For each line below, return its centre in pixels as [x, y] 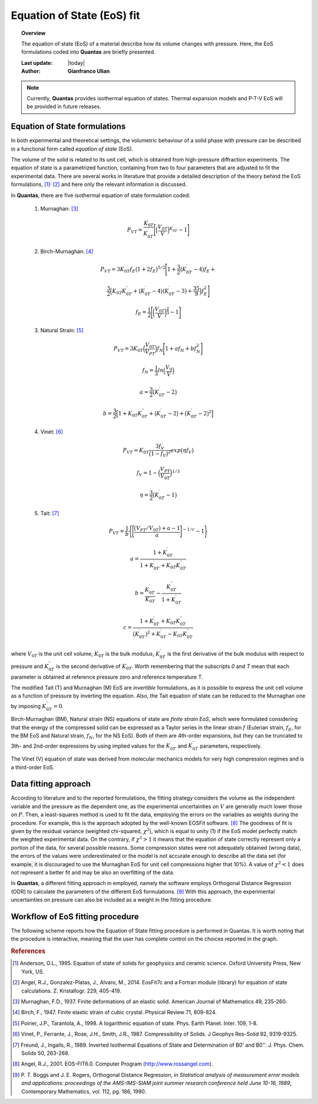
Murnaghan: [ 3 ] [59, 208]
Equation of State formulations [68, 127]
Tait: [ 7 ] [49, 513]
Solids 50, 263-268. [46, 1053]
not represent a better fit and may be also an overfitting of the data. [93, 872]
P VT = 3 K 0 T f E [118, 270]
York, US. [33, 971]
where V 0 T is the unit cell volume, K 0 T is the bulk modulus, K [85, 655]
